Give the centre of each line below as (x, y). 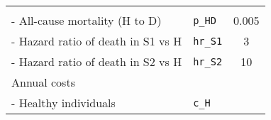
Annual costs (43, 82)
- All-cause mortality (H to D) (87, 20)
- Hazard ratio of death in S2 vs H (97, 61)
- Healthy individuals (63, 103)
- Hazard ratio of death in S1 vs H (97, 41)
